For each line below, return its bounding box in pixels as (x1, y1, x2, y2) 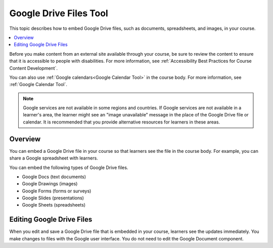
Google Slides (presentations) (22, 195, 84, 201)
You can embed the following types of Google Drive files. (9, 164, 128, 171)
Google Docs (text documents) (22, 174, 86, 180)
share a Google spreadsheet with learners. (9, 155, 98, 161)
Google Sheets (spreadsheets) (22, 202, 86, 208)
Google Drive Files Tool (9, 8, 108, 19)
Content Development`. (9, 65, 58, 71)
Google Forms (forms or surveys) (22, 188, 92, 194)
